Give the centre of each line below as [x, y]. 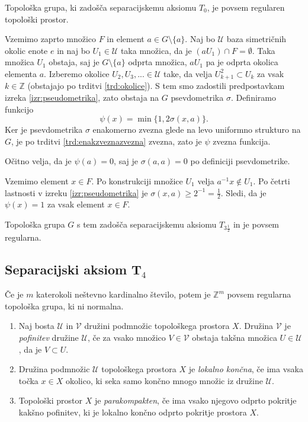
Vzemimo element [37, 180]
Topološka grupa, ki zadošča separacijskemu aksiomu [101, 7]
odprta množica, [158, 62]
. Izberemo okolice [77, 73]
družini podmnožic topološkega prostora [157, 326]
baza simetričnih [256, 39]
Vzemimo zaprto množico [51, 39]
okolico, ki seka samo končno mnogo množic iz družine [164, 380]
